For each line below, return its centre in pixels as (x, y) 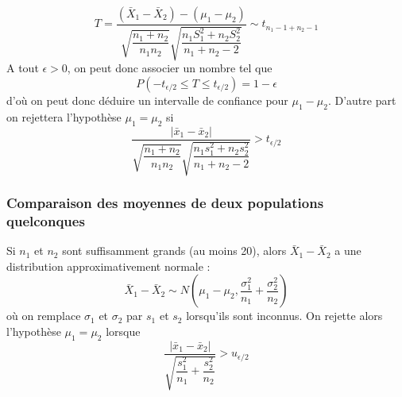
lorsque (123, 331)
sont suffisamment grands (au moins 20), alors (174, 251)
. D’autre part (362, 100)
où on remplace (44, 316)
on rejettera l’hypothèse (64, 116)
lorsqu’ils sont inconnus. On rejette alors (284, 316)
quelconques (46, 220)
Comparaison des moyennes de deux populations (165, 202)
